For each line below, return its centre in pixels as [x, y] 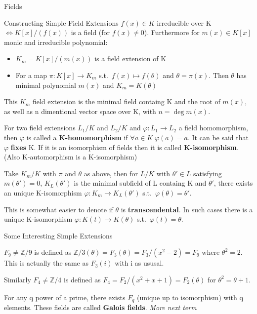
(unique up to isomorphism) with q [190, 297]
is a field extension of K [130, 59]
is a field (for [90, 32]
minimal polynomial [46, 85]
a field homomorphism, [213, 128]
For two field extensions [40, 128]
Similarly [18, 279]
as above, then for [111, 173]
